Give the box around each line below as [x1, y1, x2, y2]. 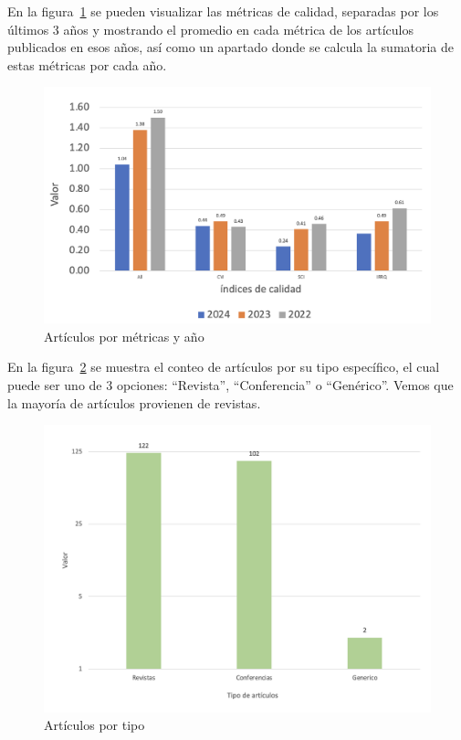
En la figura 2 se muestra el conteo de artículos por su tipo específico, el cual [7, 357, 440, 376]
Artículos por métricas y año [44, 326, 204, 345]
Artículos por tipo [44, 715, 145, 735]
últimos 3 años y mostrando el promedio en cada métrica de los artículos [7, 19, 414, 38]
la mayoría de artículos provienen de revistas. [7, 393, 261, 412]
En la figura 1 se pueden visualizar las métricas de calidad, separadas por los [7, 2, 439, 20]
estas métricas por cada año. [7, 55, 167, 74]
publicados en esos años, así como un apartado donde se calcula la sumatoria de [7, 37, 455, 57]
